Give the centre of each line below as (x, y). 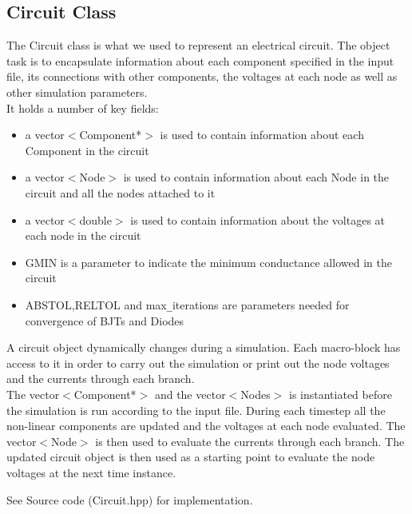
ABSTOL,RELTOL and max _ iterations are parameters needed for (187, 304)
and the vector (190, 394)
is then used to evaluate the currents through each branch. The (250, 441)
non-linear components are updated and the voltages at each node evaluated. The (206, 426)
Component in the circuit (87, 150)
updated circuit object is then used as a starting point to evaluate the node (191, 457)
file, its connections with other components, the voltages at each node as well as (202, 76)
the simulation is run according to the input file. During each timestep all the (196, 410)
